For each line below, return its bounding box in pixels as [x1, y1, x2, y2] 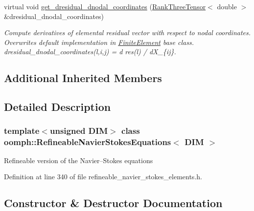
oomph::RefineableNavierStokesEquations [4, 136, 171, 148]
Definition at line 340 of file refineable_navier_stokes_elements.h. [4, 171, 202, 182]
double [217, 1, 237, 11]
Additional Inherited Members [4, 70, 162, 85]
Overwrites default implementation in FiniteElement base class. [4, 37, 194, 47]
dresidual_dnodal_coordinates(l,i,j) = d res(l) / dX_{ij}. [4, 46, 176, 57]
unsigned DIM [49, 125, 108, 137]
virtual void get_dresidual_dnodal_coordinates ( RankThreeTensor [4, 1, 206, 11]
